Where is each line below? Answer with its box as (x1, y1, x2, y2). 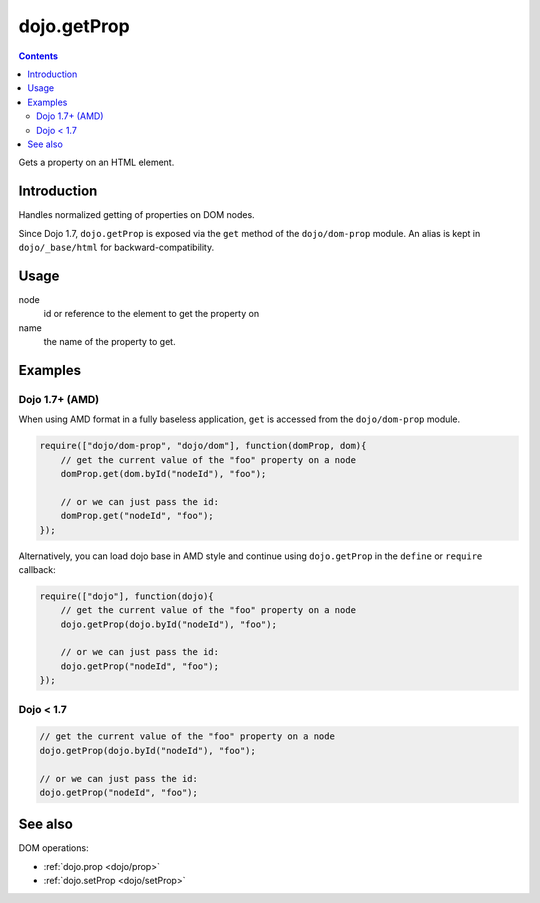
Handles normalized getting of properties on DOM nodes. (18, 209, 255, 221)
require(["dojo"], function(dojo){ (39, 590, 214, 602)
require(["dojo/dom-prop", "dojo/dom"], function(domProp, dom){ (39, 440, 367, 452)
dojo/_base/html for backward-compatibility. (18, 241, 215, 253)
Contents (18, 50, 59, 62)
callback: (18, 563, 57, 575)
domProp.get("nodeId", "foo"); (60, 510, 214, 522)
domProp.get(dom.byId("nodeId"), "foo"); (60, 468, 267, 479)
